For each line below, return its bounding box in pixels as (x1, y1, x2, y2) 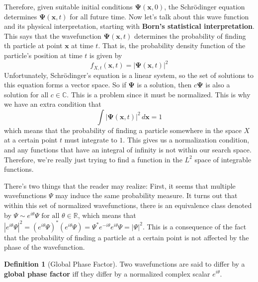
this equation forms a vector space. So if (4, 79, 126, 90)
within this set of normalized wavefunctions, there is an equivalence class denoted (4, 200, 252, 211)
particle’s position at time (4, 50, 83, 60)
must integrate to (64, 135, 117, 145)
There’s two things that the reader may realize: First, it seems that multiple (4, 180, 236, 191)
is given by (89, 50, 122, 60)
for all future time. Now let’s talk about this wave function (70, 11, 249, 21)
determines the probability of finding (134, 30, 246, 41)
